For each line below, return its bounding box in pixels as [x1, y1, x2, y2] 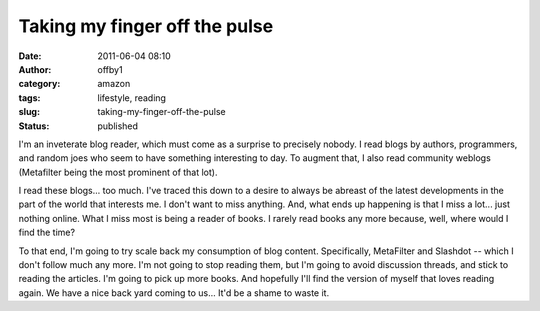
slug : [18, 106, 40, 118]
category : [18, 78, 61, 90]
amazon [97, 78, 131, 90]
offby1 [97, 63, 124, 75]
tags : [18, 91, 41, 104]
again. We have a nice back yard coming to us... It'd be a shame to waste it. [18, 286, 330, 299]
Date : [18, 50, 42, 62]
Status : [18, 120, 50, 132]
